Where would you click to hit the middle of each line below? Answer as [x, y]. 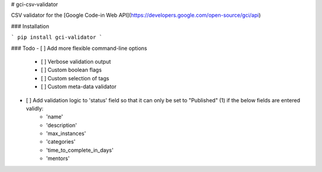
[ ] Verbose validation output [76, 61]
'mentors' [58, 158]
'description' [62, 125]
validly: [35, 108]
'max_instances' [66, 133]
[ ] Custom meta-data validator [79, 87]
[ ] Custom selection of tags [75, 78]
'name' [55, 117]
